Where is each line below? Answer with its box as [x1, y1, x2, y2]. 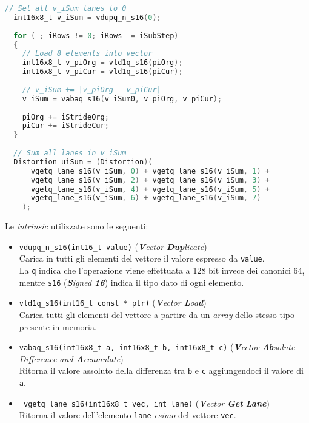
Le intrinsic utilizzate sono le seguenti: [5, 220, 148, 232]
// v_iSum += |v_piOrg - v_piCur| [22, 85, 161, 94]
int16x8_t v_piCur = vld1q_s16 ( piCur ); [22, 67, 183, 76]
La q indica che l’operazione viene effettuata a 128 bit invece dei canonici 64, [19, 264, 305, 277]
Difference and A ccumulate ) [19, 352, 124, 365]
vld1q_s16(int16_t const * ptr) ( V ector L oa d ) [19, 296, 207, 309]
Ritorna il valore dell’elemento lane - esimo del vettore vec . [19, 408, 236, 421]
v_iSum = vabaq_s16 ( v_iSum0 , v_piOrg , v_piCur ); [22, 94, 222, 103]
